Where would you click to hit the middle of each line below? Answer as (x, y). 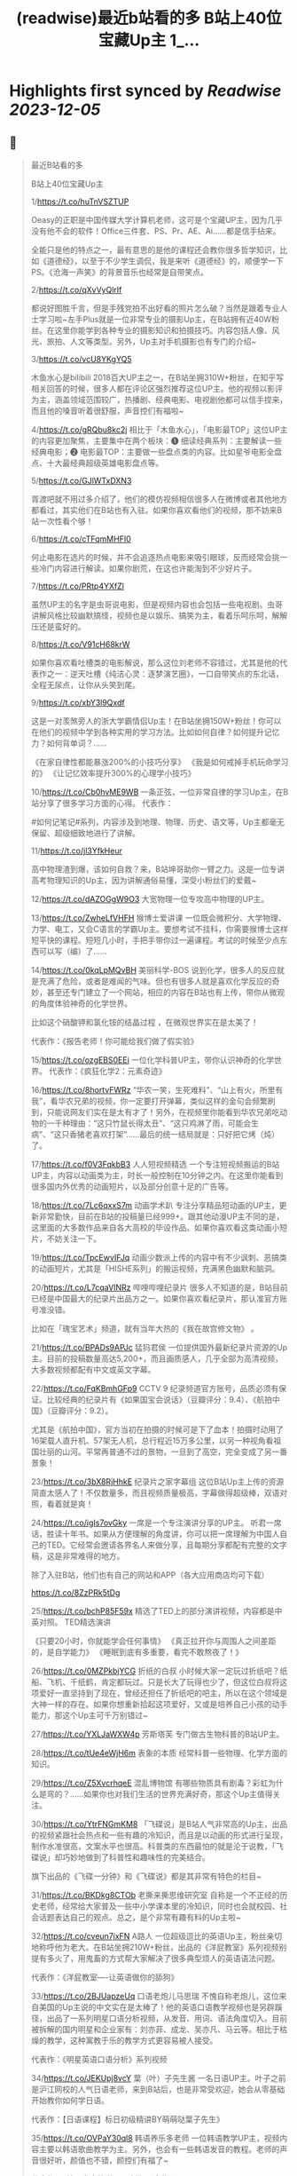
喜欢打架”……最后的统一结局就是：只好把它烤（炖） (186, 1134)
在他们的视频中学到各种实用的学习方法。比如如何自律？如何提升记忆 (155, 732)
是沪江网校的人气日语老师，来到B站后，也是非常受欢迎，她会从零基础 (158, 2089)
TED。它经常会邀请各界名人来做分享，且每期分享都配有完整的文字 (167, 1545)
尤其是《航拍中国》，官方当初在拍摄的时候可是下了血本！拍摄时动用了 (157, 1429)
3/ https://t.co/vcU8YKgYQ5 (81, 359)
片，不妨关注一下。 (66, 1238)
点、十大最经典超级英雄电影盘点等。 (97, 463)
